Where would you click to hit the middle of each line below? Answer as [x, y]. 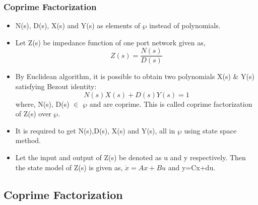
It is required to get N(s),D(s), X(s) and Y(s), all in [95, 130]
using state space [210, 130]
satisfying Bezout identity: [56, 86]
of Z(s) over [33, 114]
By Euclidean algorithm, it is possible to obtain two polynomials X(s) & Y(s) [135, 76]
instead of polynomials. [185, 25]
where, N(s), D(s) [42, 104]
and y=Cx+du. [192, 167]
